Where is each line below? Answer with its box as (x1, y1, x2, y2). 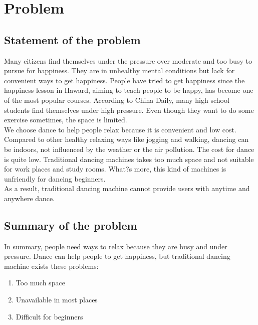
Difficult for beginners (16, 311, 83, 321)
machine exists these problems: (4, 260, 99, 271)
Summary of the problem (4, 217, 137, 233)
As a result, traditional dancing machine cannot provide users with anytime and (4, 183, 250, 194)
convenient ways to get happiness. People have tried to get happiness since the (4, 75, 245, 85)
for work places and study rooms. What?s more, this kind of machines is (4, 164, 226, 174)
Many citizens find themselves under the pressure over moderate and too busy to (4, 55, 252, 66)
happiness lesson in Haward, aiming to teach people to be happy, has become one (4, 85, 253, 95)
